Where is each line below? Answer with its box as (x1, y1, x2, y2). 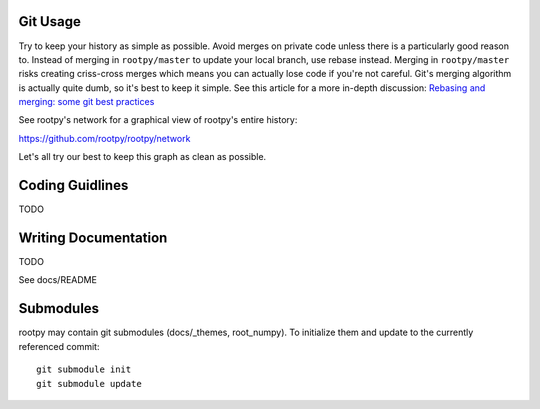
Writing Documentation (18, 229, 168, 246)
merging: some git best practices (18, 96, 155, 108)
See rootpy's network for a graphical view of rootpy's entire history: (18, 114, 298, 126)
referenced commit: (18, 340, 100, 352)
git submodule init (36, 364, 132, 375)
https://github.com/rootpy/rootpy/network (18, 132, 191, 144)
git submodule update (36, 378, 142, 389)
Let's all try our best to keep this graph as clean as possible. (18, 151, 267, 163)
